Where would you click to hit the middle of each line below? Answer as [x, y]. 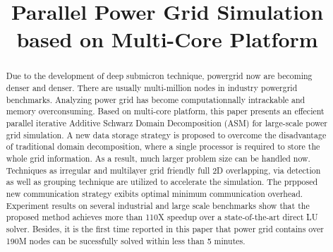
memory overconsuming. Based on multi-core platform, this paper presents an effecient [165, 111]
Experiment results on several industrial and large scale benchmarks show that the [158, 205]
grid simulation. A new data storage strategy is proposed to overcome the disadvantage [166, 134]
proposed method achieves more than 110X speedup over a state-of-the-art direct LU [162, 217]
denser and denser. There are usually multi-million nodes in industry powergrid [152, 88]
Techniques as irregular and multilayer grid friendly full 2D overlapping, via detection [163, 170]
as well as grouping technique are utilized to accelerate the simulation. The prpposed [162, 182]
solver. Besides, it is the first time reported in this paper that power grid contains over [165, 228]
